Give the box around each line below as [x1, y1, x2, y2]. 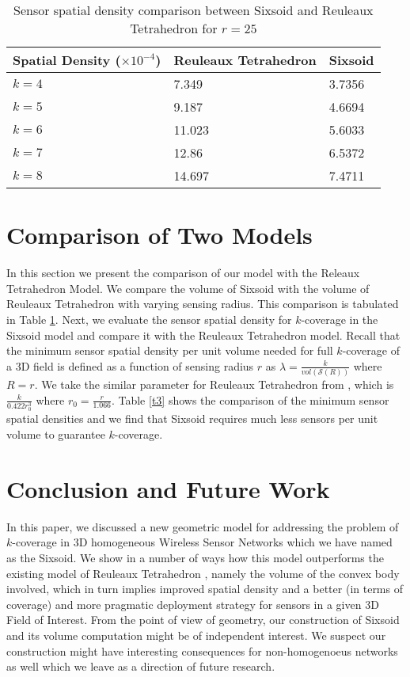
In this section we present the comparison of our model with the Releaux [6, 264, 360, 281]
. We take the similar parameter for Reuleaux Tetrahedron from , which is [34, 376, 394, 392]
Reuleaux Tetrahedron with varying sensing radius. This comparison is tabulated [6, 295, 399, 312]
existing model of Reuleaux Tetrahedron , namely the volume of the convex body [6, 565, 400, 581]
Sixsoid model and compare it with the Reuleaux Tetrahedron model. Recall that [6, 326, 401, 343]
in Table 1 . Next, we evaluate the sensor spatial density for [6, 310, 292, 327]
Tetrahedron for [130, 19, 218, 37]
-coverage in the [301, 310, 378, 327]
